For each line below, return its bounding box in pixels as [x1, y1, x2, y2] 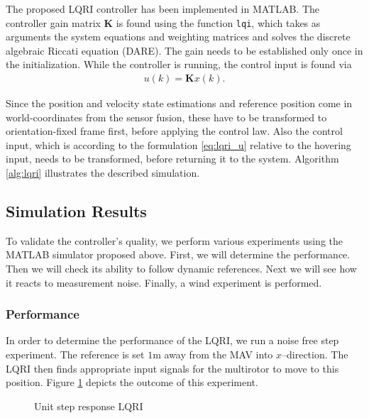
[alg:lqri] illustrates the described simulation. [6, 165, 200, 180]
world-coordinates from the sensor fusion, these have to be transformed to [6, 109, 327, 124]
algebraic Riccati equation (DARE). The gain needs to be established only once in [6, 43, 363, 57]
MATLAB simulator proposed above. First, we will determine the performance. [6, 247, 351, 262]
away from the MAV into [164, 347, 273, 362]
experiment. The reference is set [6, 347, 145, 362]
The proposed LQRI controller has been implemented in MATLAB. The [6, 1, 320, 16]
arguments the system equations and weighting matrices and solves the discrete [6, 29, 351, 44]
